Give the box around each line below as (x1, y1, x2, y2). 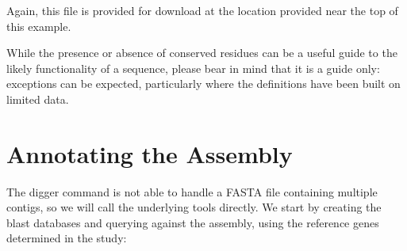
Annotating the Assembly (6, 137, 293, 169)
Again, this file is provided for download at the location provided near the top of (6, 2, 398, 18)
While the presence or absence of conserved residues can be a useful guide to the (6, 44, 397, 61)
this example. (6, 17, 71, 34)
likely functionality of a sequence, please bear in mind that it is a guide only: (6, 59, 380, 76)
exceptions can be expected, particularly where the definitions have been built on (6, 75, 401, 92)
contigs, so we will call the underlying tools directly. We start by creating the (6, 199, 382, 215)
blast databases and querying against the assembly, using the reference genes (6, 214, 379, 230)
